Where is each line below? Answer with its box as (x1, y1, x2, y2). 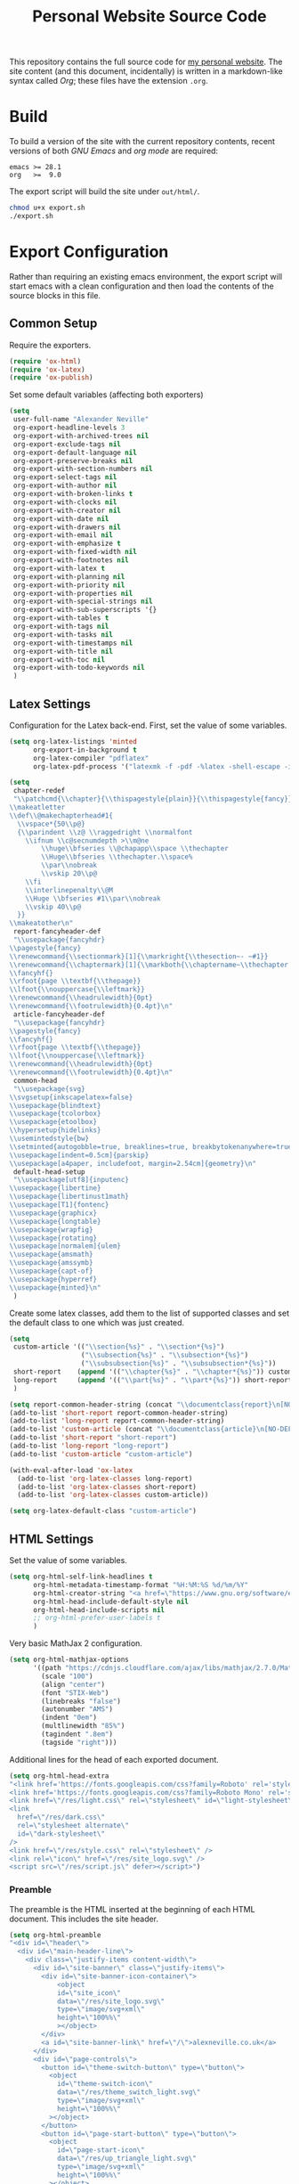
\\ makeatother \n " (9, 919, 74, 928)
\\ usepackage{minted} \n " (9, 1283, 101, 1292)
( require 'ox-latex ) (9, 365, 86, 374)
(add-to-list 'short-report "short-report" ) (9, 1433, 177, 1442)
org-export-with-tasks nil (12, 630, 114, 639)
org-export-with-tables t (12, 614, 109, 623)
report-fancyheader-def (12, 927, 101, 936)
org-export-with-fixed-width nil (12, 548, 138, 557)
